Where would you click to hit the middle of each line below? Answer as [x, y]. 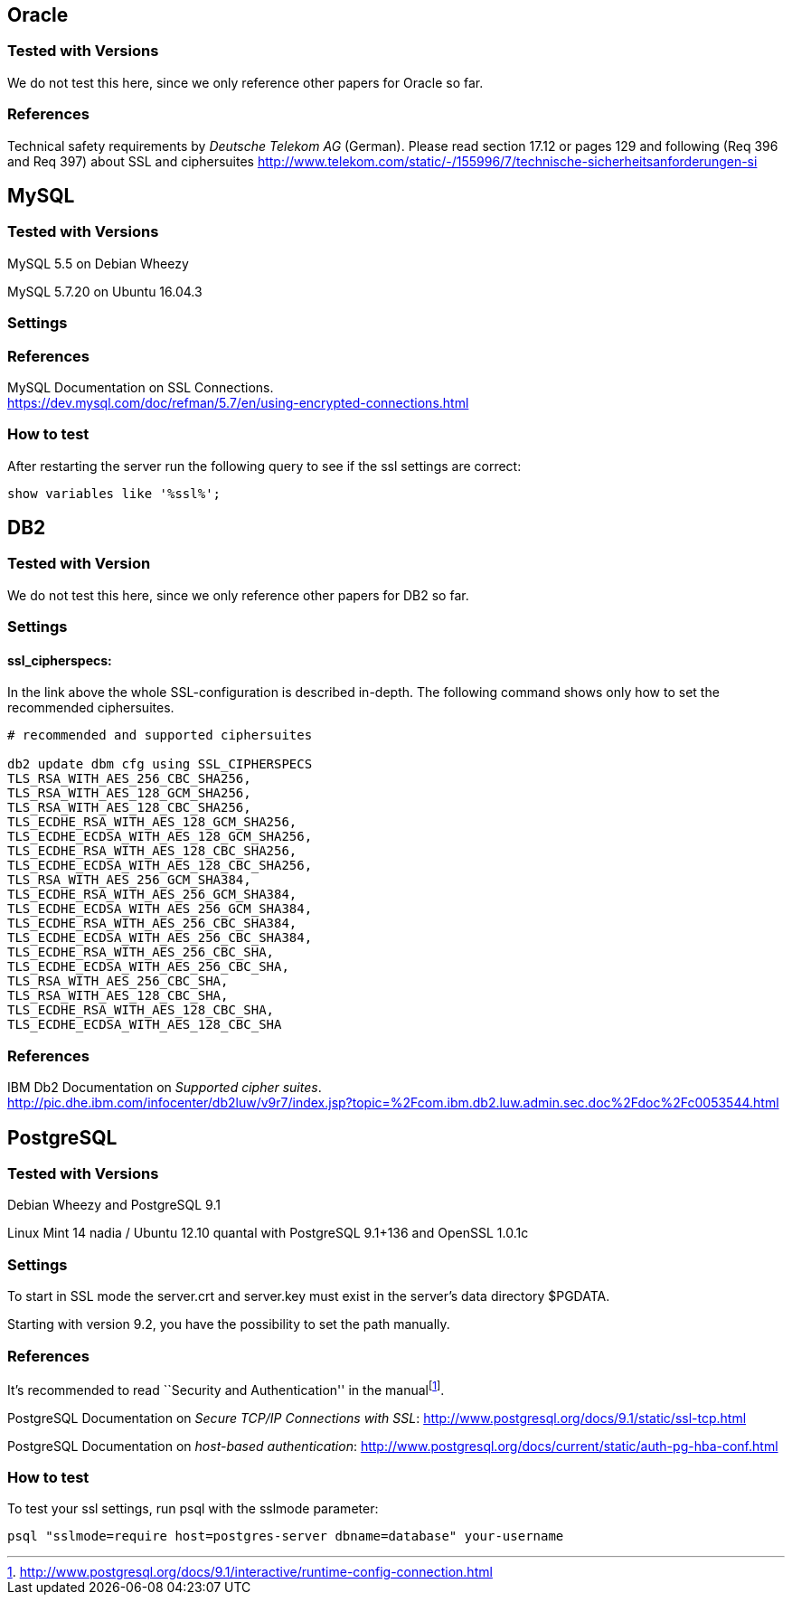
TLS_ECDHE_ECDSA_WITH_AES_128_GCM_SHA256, [160, 837]
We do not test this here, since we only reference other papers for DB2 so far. [238, 595]
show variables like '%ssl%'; [114, 493]
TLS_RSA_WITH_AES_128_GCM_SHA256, [129, 793]
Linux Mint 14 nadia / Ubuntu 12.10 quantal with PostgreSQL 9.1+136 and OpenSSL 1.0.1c [268, 1233]
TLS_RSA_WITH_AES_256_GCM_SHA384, [129, 880]
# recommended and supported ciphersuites [160, 735]
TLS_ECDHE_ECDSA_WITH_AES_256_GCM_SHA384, [160, 909]
